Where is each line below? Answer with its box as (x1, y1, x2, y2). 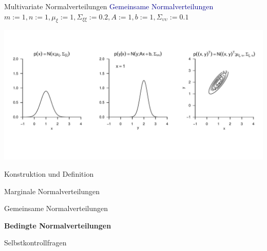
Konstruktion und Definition (4, 168, 94, 179)
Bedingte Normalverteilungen (4, 220, 111, 231)
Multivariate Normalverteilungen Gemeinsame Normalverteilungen (4, 1, 214, 11)
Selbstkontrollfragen (4, 237, 67, 248)
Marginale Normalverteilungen (4, 185, 100, 196)
